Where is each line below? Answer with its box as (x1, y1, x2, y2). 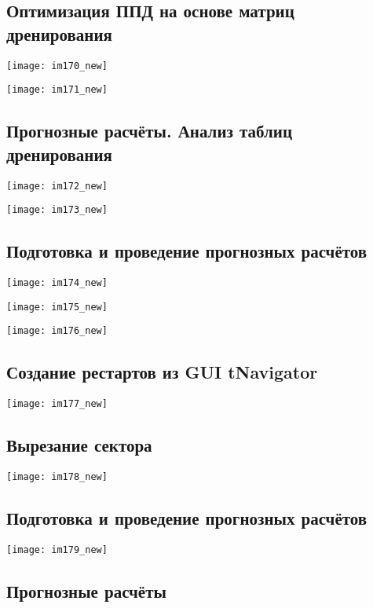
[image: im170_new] (6, 60, 108, 71)
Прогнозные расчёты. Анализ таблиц (6, 119, 292, 143)
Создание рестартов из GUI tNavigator (6, 360, 318, 384)
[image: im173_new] (6, 204, 108, 216)
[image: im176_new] (6, 325, 108, 337)
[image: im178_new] (6, 471, 108, 483)
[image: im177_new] (6, 398, 108, 410)
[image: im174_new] (6, 277, 108, 289)
